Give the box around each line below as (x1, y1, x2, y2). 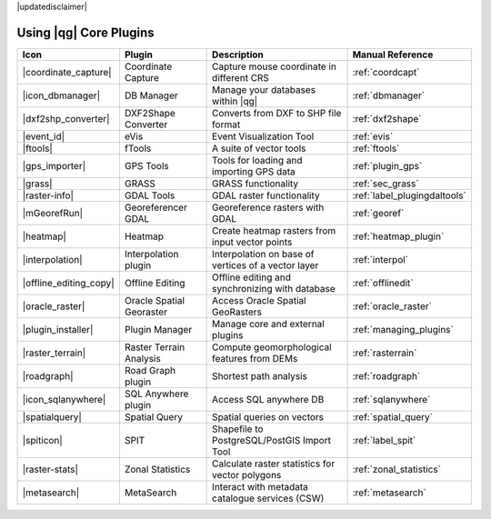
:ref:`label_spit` (352, 434, 416, 446)
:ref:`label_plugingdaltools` (352, 189, 467, 202)
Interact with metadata (212, 480, 309, 493)
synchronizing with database (212, 282, 336, 294)
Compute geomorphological (212, 341, 332, 354)
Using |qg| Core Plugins (16, 25, 155, 40)
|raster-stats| (22, 463, 79, 475)
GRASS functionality (212, 177, 299, 190)
